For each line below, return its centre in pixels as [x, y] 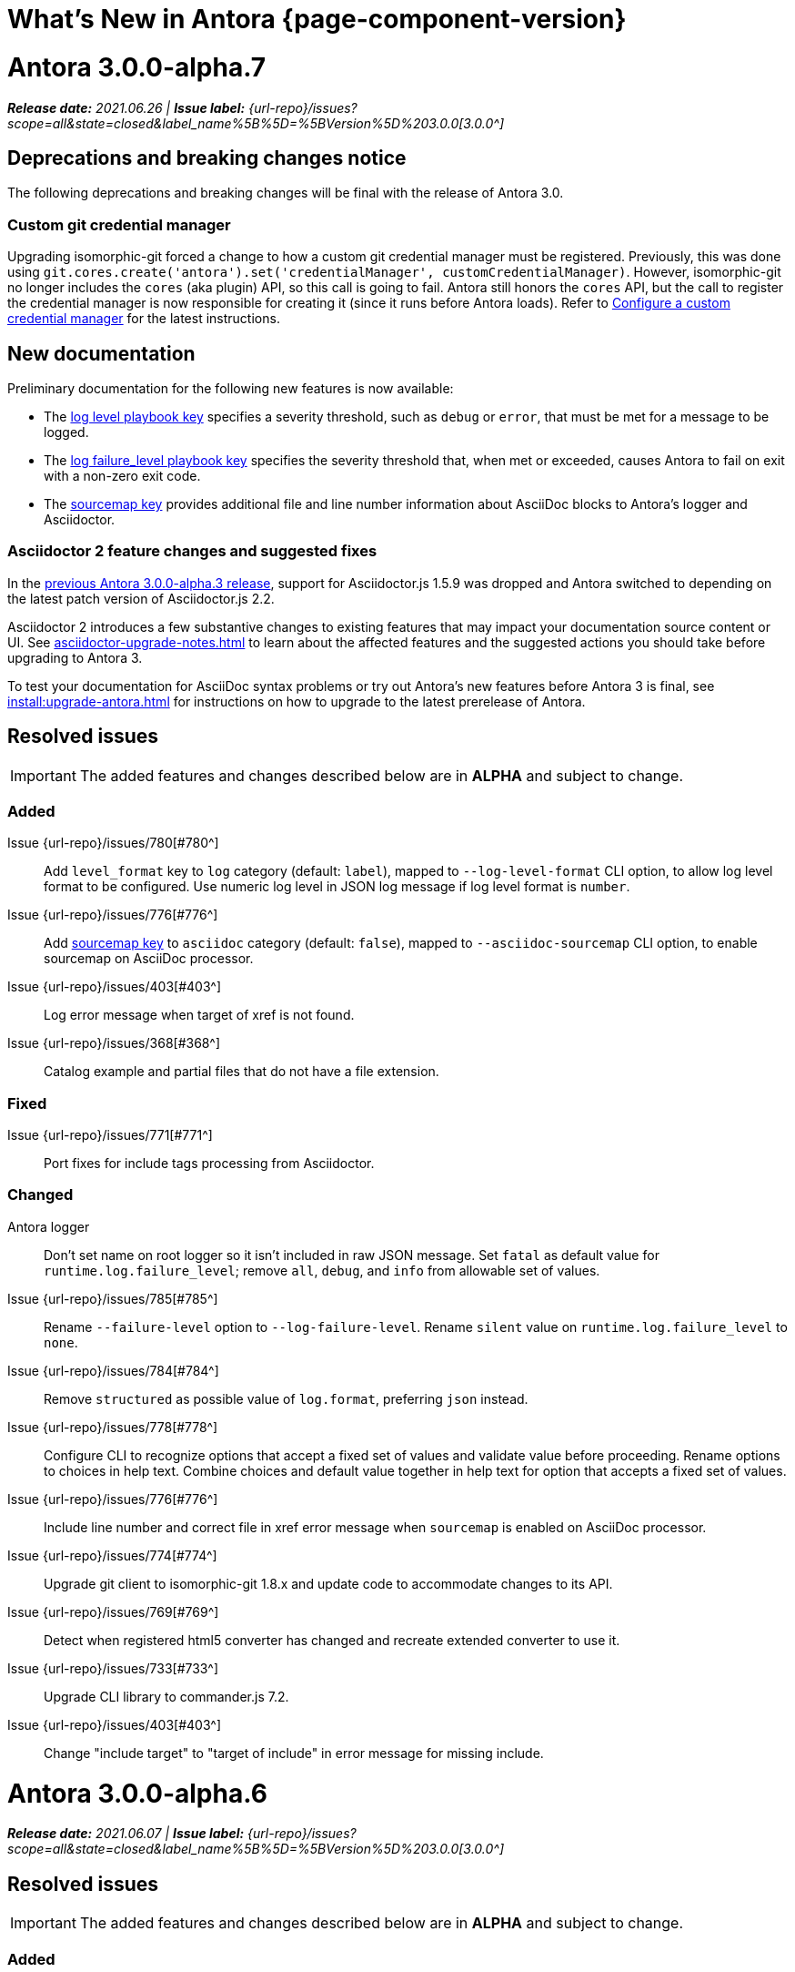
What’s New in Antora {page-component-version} [317, 19]
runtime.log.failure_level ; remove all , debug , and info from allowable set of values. [322, 1270]
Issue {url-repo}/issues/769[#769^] [113, 1611]
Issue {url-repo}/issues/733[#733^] [113, 1668]
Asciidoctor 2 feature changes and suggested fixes [192, 551]
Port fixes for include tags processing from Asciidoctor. [209, 1164]
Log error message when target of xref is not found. [199, 1015]
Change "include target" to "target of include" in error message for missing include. [294, 1753]
